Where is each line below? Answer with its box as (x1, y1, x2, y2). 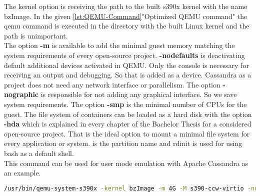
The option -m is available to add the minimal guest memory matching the (4, 40, 235, 50)
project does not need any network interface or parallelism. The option (4, 79, 220, 89)
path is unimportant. (4, 30, 68, 40)
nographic (4, 89, 39, 99)
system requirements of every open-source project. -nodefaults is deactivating (4, 49, 245, 60)
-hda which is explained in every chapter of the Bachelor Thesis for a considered (4, 118, 251, 129)
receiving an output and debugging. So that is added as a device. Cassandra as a (4, 69, 251, 80)
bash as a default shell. (4, 147, 74, 158)
